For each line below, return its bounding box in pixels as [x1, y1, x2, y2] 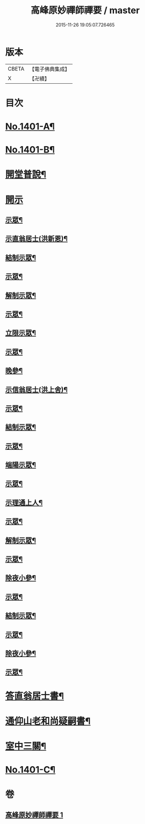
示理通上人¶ [5, 498, 43, 507]
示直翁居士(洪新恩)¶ [5, 235, 68, 243]
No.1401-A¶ [5, 121, 55, 133]
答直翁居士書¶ [5, 690, 64, 702]
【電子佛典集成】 [29, 65, 70, 73]
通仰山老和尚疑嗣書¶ [5, 715, 91, 727]
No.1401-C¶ [5, 764, 56, 776]
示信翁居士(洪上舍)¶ [5, 385, 68, 394]
